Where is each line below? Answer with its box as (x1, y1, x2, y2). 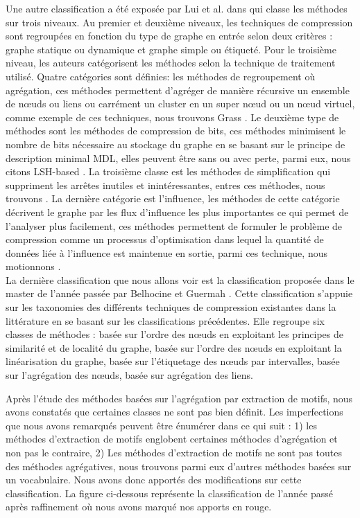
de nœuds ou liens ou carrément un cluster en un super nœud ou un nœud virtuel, (6, 96, 355, 111)
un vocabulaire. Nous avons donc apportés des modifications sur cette (6, 472, 302, 487)
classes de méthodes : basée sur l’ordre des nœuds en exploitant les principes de (6, 327, 343, 341)
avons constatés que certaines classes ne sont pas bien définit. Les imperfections (6, 404, 343, 419)
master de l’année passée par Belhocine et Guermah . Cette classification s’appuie (6, 286, 353, 301)
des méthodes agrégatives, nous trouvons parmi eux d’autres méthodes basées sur (6, 458, 352, 473)
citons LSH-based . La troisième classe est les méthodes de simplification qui (6, 164, 331, 179)
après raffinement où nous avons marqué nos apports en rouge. (6, 499, 272, 514)
